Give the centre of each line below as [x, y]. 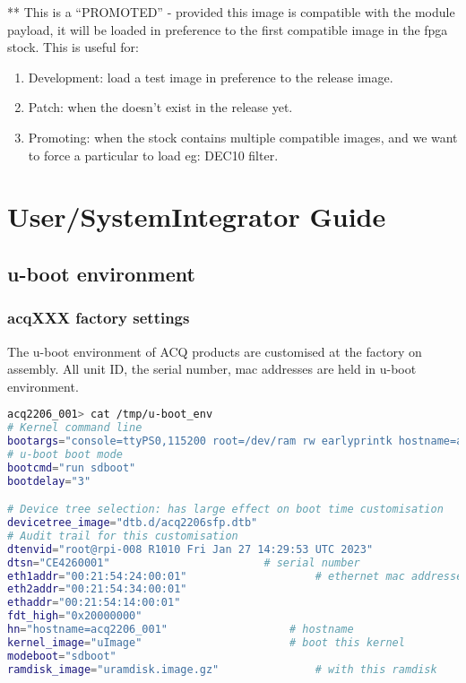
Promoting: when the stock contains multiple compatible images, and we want [243, 137]
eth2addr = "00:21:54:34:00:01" [97, 589]
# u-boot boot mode [65, 454]
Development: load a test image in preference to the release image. [211, 77]
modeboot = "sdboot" [62, 656]
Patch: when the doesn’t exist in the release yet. [160, 107]
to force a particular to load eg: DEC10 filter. [153, 155]
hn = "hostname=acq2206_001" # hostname [181, 630]
